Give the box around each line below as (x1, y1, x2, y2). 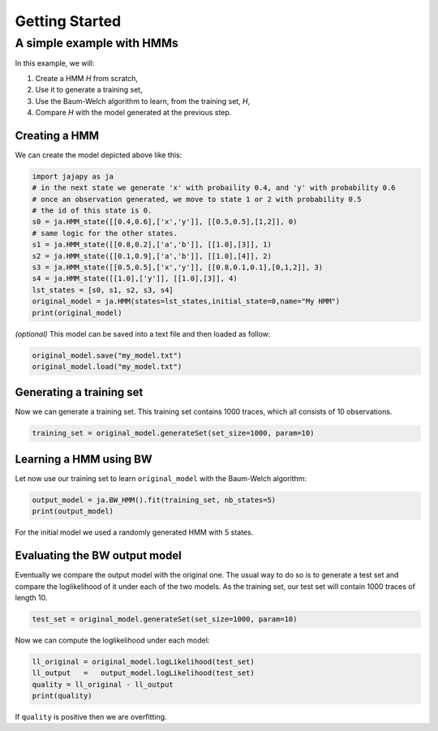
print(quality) (32, 691, 92, 701)
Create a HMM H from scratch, (35, 73, 138, 83)
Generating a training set (15, 385, 144, 399)
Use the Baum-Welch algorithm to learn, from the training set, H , (35, 96, 251, 105)
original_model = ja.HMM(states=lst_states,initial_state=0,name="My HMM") (32, 297, 341, 306)
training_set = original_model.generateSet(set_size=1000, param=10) (32, 428, 315, 438)
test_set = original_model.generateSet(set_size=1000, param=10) (32, 614, 298, 624)
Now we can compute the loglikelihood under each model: (15, 635, 210, 645)
